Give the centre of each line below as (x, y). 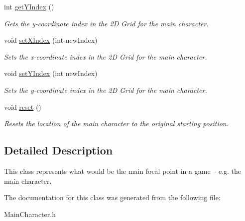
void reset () (23, 107)
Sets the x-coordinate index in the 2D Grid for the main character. (106, 56)
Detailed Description (59, 150)
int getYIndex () (29, 6)
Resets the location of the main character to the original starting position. (117, 123)
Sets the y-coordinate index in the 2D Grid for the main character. (106, 90)
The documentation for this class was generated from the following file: (112, 197)
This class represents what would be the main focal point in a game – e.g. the (123, 171)
